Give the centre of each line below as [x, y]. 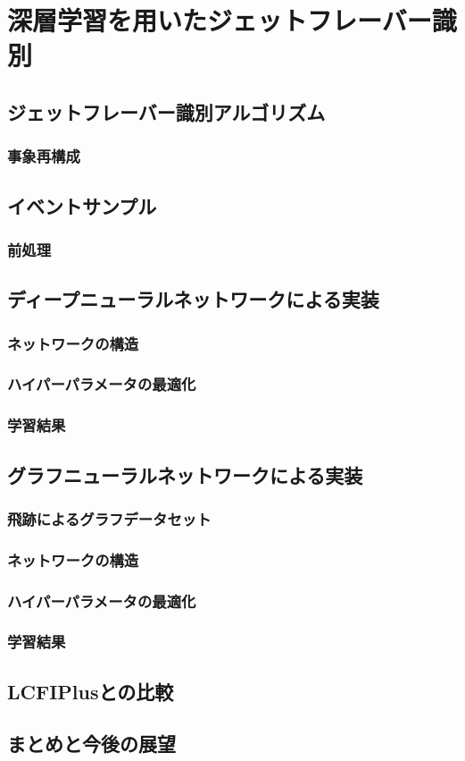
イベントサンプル [82, 205]
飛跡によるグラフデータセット [109, 518]
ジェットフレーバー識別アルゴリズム [166, 111]
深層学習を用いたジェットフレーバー [220, 20]
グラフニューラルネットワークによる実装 [185, 474]
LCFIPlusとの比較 [91, 691]
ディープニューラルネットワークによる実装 [193, 299]
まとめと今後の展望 [91, 744]
